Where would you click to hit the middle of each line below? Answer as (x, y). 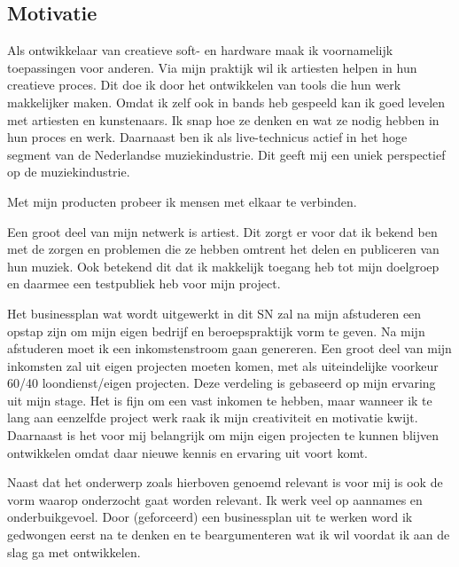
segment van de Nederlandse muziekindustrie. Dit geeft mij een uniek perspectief (226, 154)
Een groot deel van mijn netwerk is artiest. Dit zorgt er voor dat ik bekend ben (222, 231)
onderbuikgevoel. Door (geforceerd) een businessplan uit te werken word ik (210, 517)
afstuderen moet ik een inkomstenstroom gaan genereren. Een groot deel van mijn (229, 348)
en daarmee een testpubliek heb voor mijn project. (144, 283)
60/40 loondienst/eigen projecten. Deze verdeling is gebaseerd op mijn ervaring (222, 383)
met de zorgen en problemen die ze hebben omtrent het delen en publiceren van (223, 249)
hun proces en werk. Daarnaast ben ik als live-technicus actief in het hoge (207, 137)
